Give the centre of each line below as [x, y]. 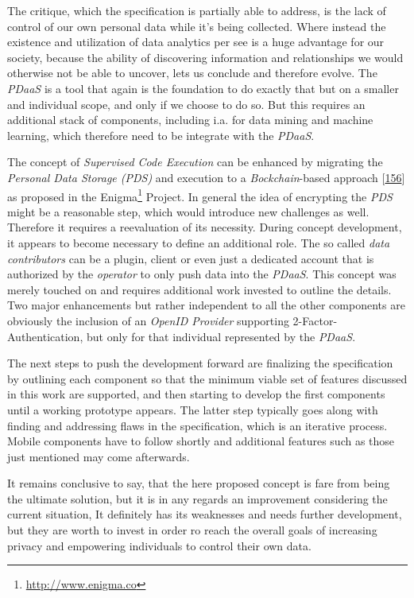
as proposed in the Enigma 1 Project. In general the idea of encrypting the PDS [200, 195]
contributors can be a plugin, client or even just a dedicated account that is [191, 258]
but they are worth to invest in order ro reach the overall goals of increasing [192, 530]
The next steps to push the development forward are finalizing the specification [200, 363]
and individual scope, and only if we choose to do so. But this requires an [186, 104]
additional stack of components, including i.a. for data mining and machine [190, 120]
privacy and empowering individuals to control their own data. [159, 545]
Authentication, [45, 336]
